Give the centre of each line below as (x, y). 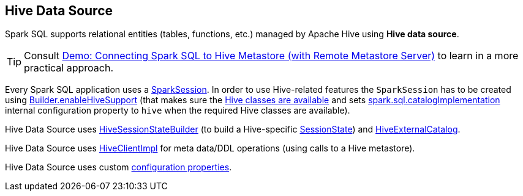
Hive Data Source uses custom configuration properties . (119, 167)
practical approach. (69, 68)
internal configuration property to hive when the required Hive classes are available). (178, 111)
